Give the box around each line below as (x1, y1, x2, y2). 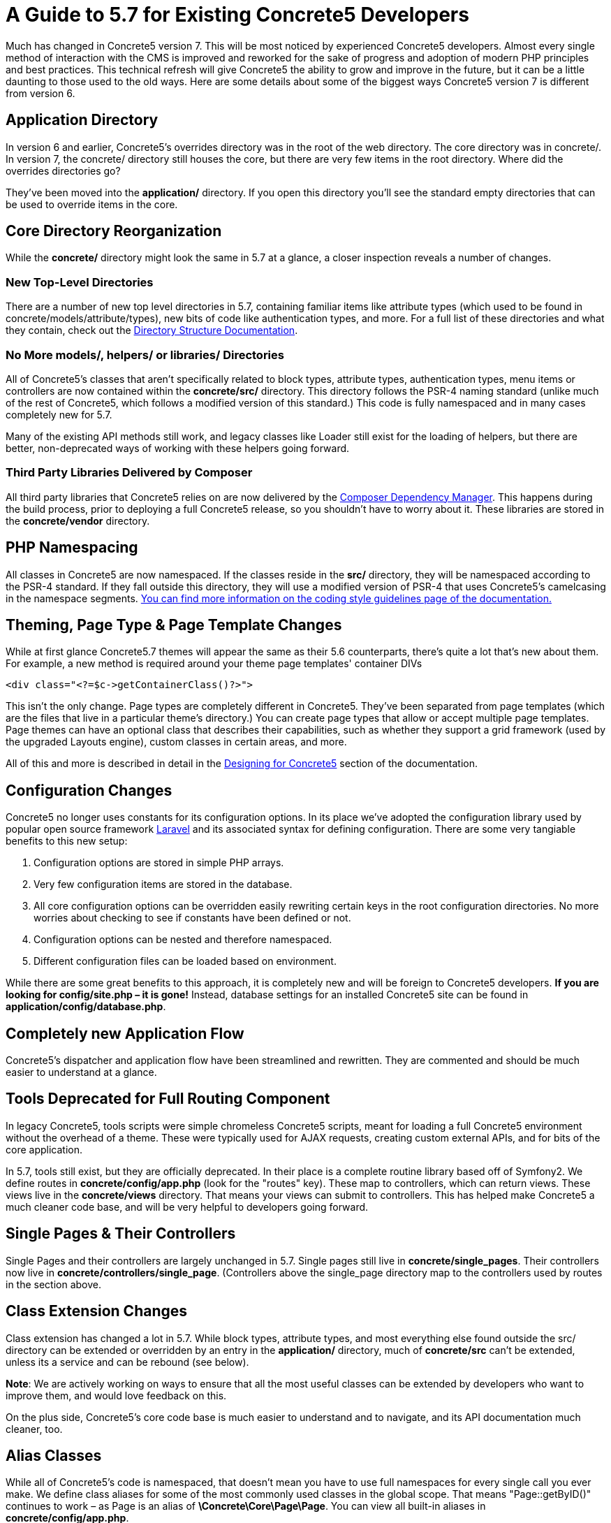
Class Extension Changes (6, 1302, 188, 1320)
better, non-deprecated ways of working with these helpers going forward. (6, 442, 350, 454)
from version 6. (6, 87, 75, 99)
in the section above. (6, 1278, 102, 1290)
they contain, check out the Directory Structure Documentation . (6, 324, 298, 337)
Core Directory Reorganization (6, 222, 222, 240)
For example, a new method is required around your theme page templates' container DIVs (6, 657, 422, 670)
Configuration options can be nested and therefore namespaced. (34, 933, 332, 946)
